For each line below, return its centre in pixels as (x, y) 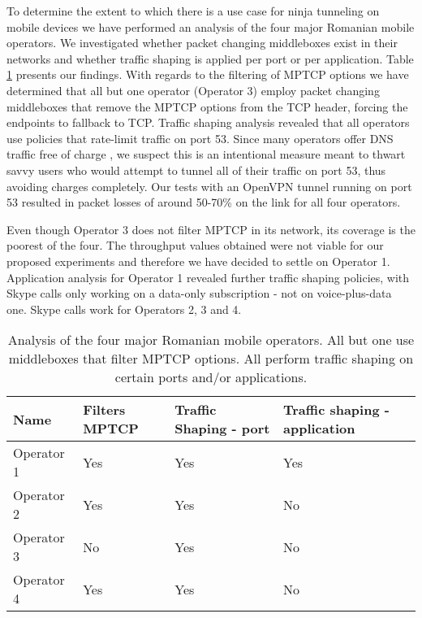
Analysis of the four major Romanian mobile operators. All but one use (211, 340)
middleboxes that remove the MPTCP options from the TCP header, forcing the (207, 106)
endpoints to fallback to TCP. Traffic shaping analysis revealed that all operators (208, 122)
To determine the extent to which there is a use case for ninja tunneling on (193, 11)
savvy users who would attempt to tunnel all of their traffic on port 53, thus (196, 170)
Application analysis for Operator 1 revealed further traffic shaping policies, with (208, 277)
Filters (104, 410)
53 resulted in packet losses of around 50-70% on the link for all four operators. (204, 202)
